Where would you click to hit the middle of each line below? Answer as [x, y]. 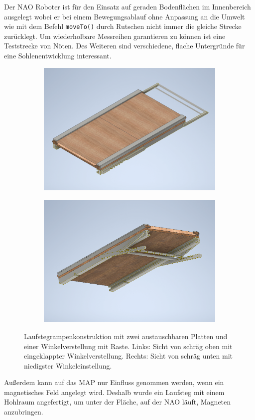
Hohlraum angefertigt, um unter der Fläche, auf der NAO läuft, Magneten [118, 402]
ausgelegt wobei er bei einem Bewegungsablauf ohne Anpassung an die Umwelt [125, 16]
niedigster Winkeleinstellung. [68, 365]
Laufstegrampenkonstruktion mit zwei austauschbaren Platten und [126, 336]
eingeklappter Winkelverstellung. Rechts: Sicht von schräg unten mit [128, 356]
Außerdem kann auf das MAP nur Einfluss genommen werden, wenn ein [114, 382]
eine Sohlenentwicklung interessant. [58, 56]
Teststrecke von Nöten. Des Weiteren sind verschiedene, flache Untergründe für [125, 46]
